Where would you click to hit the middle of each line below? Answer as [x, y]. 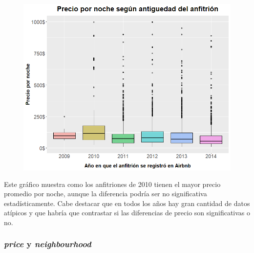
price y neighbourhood [48, 244]
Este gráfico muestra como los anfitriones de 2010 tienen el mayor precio [112, 184]
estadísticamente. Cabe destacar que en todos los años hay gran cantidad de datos [127, 203]
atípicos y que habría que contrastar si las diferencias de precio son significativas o [127, 213]
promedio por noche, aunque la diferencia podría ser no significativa [106, 194]
